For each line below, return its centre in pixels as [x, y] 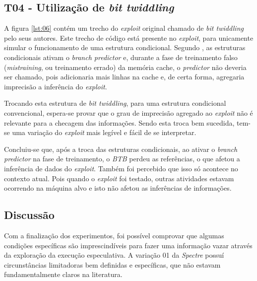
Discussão [29, 215]
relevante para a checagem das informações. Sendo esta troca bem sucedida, [119, 122]
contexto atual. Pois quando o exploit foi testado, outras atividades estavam [119, 178]
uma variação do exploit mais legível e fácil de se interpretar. [104, 132]
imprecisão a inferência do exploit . [56, 86]
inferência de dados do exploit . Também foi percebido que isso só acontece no [121, 168]
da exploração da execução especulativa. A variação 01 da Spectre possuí [114, 255]
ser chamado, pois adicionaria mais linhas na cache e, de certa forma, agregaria [124, 77]
